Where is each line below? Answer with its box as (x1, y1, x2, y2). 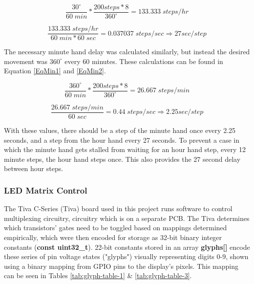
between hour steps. (4, 163, 63, 174)
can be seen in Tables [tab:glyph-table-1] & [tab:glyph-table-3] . (4, 270, 192, 281)
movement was (4, 56, 48, 66)
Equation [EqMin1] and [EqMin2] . (4, 66, 106, 76)
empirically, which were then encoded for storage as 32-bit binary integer (4, 232, 222, 242)
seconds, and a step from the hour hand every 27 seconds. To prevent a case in (4, 134, 240, 145)
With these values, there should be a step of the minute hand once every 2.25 (4, 125, 236, 135)
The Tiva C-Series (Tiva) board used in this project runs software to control (4, 203, 233, 214)
